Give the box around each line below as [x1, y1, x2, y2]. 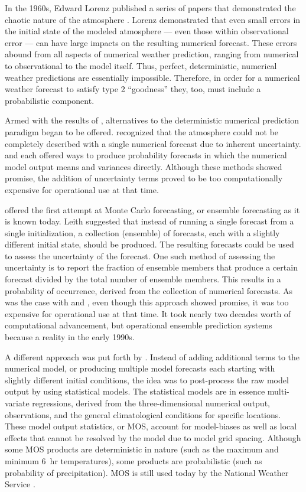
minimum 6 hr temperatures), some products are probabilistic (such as [5, 454, 262, 467]
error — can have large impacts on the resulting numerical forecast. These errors [5, 36, 297, 48]
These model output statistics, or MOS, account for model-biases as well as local [5, 420, 297, 432]
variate [5, 397, 30, 409]
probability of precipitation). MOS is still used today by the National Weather [5, 466, 289, 478]
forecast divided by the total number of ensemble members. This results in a [5, 273, 281, 285]
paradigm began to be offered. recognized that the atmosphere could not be [5, 125, 279, 138]
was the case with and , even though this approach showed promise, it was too [5, 296, 289, 308]
